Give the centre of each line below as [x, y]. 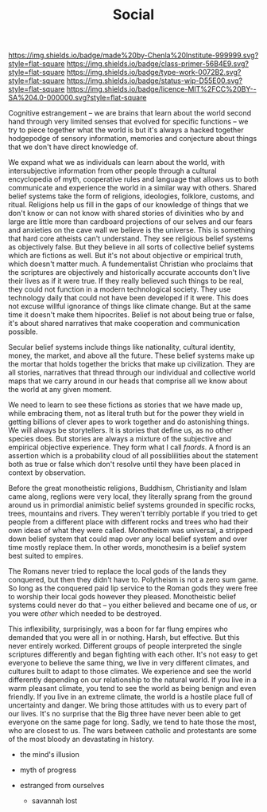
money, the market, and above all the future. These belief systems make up [132, 355]
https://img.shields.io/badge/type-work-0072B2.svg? [154, 73]
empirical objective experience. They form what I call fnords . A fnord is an [130, 447]
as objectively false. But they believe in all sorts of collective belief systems [132, 247]
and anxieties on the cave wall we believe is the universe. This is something [132, 230]
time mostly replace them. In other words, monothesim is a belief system [127, 547]
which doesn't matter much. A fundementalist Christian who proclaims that [131, 264]
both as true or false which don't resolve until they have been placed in [124, 465]
